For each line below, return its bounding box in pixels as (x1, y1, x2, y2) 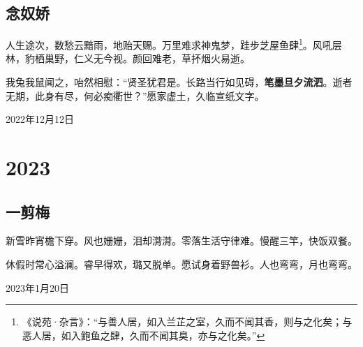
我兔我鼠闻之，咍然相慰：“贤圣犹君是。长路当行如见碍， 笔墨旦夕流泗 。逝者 (6, 75, 353, 89)
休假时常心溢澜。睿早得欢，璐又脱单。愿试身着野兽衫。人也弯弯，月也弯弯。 (6, 257, 357, 271)
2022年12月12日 (6, 112, 74, 126)
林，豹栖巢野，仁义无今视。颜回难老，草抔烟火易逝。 (6, 51, 250, 66)
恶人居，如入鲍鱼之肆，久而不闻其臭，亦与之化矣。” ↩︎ (22, 327, 265, 342)
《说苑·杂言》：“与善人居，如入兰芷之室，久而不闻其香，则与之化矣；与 (22, 314, 353, 329)
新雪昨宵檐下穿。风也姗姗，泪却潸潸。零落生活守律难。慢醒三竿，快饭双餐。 (6, 233, 357, 248)
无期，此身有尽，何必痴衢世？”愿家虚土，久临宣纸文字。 (6, 88, 265, 103)
